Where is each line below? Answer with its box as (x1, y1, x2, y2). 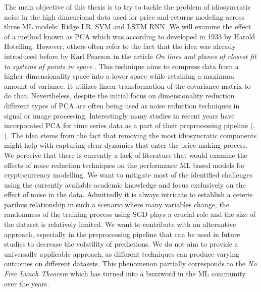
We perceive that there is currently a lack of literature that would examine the (4, 149, 247, 160)
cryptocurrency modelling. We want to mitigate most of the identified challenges (4, 169, 253, 180)
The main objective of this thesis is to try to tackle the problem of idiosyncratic (4, 2, 251, 12)
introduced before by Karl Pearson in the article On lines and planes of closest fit (4, 50, 256, 61)
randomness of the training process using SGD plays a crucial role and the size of (4, 209, 256, 219)
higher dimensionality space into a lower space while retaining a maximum (4, 71, 234, 81)
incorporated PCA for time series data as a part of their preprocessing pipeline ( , (4, 120, 255, 131)
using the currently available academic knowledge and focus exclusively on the (4, 179, 246, 190)
